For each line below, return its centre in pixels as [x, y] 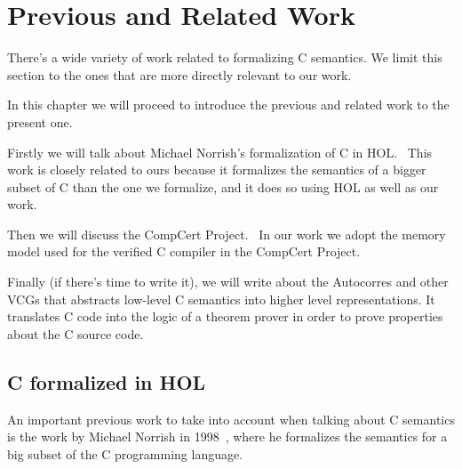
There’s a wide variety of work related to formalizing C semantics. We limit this [225, 57]
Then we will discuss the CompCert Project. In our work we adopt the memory [227, 234]
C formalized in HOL [107, 381]
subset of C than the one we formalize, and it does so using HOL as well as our [223, 186]
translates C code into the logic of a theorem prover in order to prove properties [225, 316]
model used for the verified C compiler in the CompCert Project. [184, 251]
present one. [40, 121]
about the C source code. [76, 333]
